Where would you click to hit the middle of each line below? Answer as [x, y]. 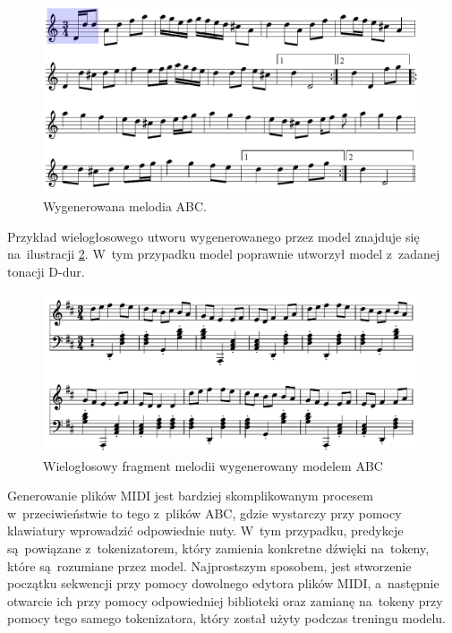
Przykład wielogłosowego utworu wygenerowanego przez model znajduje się [213, 236]
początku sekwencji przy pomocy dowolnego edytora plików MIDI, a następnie [223, 583]
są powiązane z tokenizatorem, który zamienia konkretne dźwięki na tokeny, [218, 548]
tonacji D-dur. [46, 272]
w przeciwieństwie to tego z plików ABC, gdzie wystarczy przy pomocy [205, 513]
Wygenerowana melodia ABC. [125, 206]
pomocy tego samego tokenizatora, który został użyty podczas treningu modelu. [226, 618]
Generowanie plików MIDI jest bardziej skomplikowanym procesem [190, 496]
